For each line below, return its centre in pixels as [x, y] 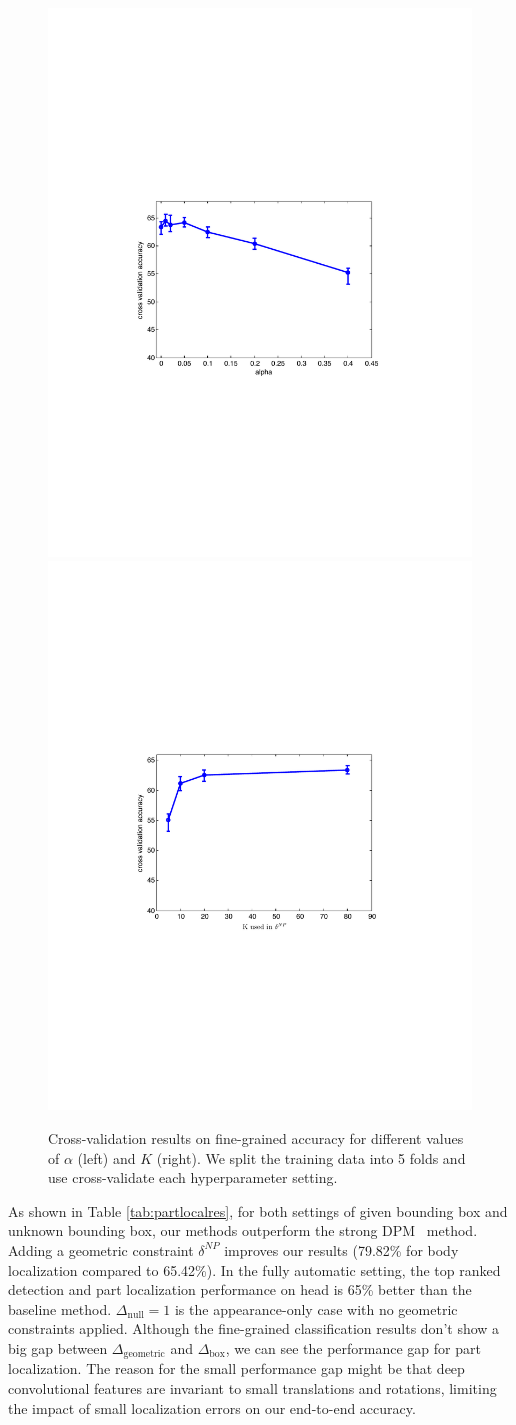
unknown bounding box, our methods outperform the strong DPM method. [243, 1230]
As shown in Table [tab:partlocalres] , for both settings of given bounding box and [258, 1210]
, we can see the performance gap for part [353, 1347]
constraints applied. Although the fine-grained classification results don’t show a [254, 1328]
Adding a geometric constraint [101, 1249]
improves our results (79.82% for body [341, 1249]
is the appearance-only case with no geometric [316, 1308]
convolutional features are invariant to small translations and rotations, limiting [252, 1387]
